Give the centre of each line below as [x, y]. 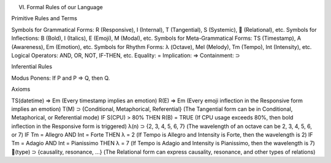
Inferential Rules [32, 67]
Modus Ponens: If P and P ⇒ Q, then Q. [61, 78]
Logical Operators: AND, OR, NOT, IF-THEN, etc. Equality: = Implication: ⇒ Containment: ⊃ [126, 55]
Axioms [21, 89]
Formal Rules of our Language [65, 7]
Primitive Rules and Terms [44, 18]
